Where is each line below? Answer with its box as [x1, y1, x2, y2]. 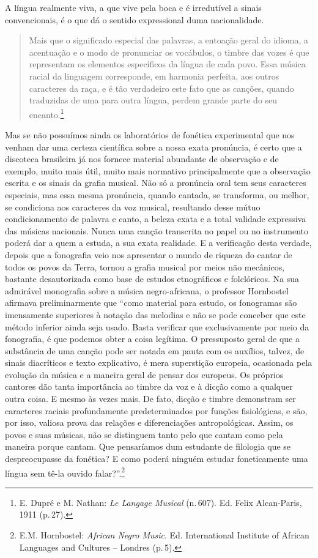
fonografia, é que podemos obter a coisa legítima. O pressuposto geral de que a [5, 332, 300, 345]
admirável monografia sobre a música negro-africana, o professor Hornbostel [5, 284, 289, 297]
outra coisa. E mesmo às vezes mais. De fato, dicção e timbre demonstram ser [5, 392, 296, 405]
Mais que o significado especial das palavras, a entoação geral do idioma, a [29, 34, 309, 46]
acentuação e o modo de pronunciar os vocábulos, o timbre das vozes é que [29, 45, 309, 58]
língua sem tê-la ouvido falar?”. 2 [5, 464, 125, 479]
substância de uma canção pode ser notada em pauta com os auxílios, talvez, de [5, 344, 305, 357]
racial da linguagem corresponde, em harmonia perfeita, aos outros [29, 69, 279, 82]
